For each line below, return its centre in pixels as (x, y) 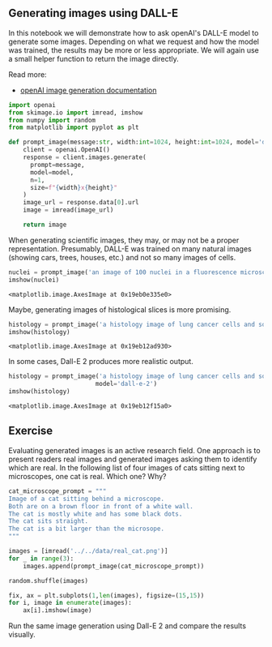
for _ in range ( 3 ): (41, 559)
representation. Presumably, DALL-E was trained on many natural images (130, 249)
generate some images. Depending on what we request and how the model (134, 41)
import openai (32, 105)
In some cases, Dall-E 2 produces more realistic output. (101, 362)
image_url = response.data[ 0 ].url (81, 203)
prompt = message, (57, 165)
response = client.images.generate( (85, 157)
